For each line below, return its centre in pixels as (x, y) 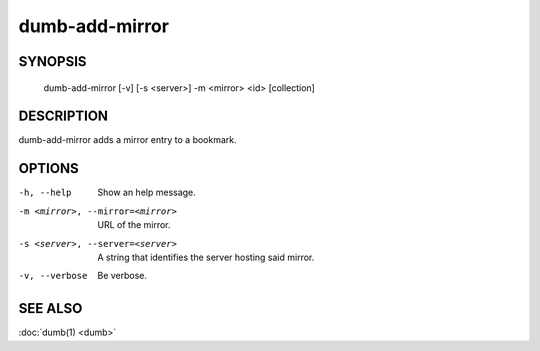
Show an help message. (147, 192)
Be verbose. (122, 276)
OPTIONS (48, 168)
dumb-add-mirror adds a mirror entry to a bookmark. (127, 140)
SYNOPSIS (52, 61)
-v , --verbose (53, 276)
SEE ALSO (50, 308)
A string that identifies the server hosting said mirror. (206, 257)
